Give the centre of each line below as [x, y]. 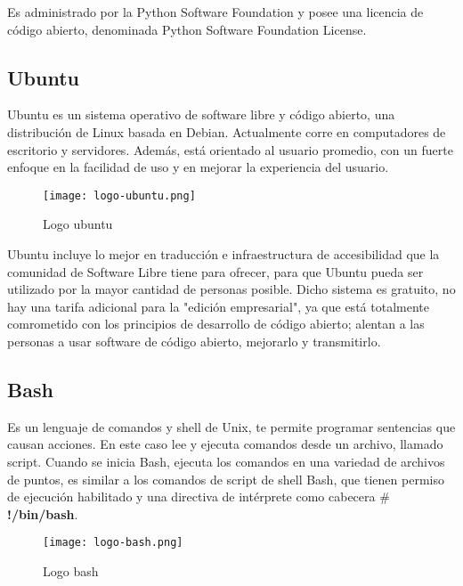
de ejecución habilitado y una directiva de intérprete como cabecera [191, 496]
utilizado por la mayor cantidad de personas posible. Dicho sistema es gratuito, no [231, 289]
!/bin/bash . [43, 513]
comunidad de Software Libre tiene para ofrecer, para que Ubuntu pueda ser [215, 271]
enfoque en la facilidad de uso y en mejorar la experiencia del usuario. [198, 167]
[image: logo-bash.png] [113, 543]
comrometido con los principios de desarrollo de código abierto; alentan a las [216, 324]
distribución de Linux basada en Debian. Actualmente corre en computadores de [227, 131]
